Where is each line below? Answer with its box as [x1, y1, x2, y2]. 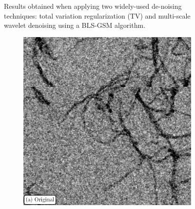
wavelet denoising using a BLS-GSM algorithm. [4, 20, 146, 30]
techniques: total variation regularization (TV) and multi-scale [4, 10, 191, 21]
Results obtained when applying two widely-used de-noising [4, 1, 182, 11]
